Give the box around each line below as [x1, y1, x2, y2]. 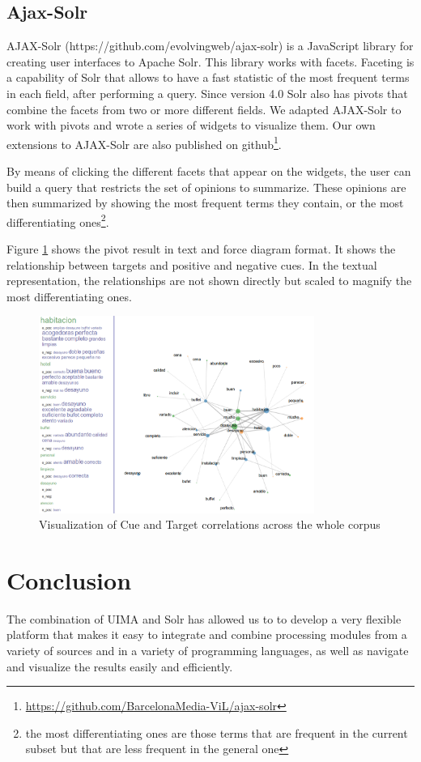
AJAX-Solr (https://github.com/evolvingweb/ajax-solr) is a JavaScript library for [6, 37, 414, 54]
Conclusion [6, 563, 132, 596]
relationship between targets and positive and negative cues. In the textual [6, 256, 377, 273]
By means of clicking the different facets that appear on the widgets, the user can [6, 163, 411, 180]
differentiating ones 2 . [6, 211, 109, 230]
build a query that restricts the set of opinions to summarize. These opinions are [6, 178, 406, 195]
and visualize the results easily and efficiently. [6, 658, 233, 675]
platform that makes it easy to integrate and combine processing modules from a [6, 626, 407, 643]
